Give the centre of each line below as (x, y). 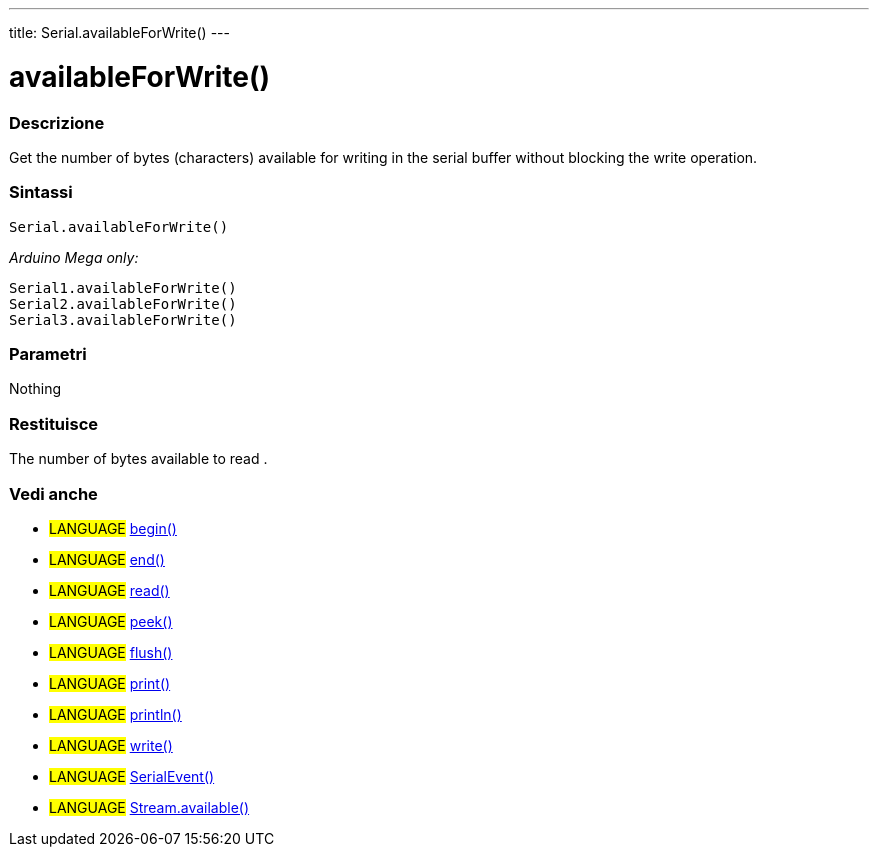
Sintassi (41, 192)
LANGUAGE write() (111, 745)
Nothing (35, 389)
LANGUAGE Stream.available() (149, 807)
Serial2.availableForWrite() (123, 303)
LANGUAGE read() (109, 590)
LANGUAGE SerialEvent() (132, 776)
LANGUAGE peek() (111, 621)
